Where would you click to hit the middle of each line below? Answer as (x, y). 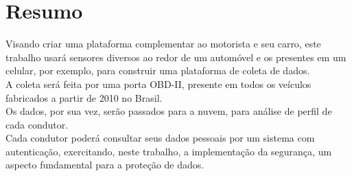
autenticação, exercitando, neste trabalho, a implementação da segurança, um (169, 151)
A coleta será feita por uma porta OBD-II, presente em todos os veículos (159, 84)
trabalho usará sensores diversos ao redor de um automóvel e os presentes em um (176, 57)
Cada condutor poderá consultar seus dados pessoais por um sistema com (160, 138)
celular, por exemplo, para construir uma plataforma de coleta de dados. (158, 70)
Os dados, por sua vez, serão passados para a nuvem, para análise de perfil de (169, 111)
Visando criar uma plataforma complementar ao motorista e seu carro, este (163, 44)
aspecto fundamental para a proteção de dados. (105, 165)
